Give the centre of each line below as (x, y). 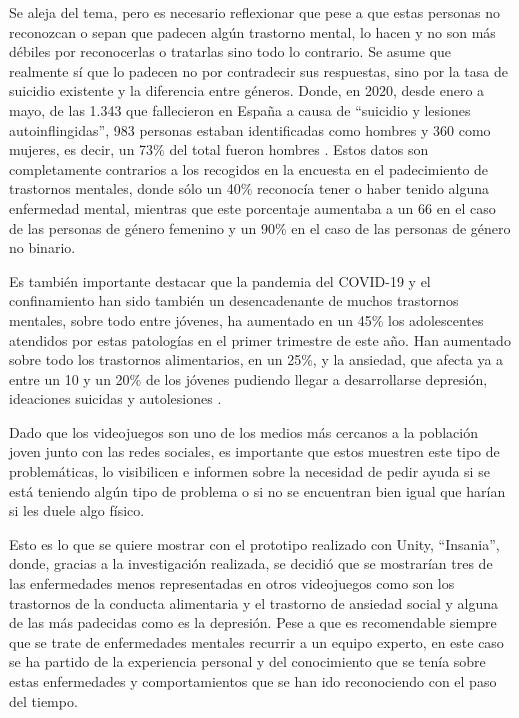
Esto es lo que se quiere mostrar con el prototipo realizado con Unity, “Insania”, (254, 543)
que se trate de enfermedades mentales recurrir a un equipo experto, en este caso (256, 641)
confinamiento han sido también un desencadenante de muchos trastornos (234, 300)
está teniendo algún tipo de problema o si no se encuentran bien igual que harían (257, 490)
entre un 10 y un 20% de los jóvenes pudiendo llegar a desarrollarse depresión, (248, 378)
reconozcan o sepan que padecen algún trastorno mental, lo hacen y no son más (252, 31)
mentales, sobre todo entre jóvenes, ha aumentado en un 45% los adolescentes (246, 319)
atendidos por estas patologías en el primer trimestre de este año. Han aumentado (260, 339)
